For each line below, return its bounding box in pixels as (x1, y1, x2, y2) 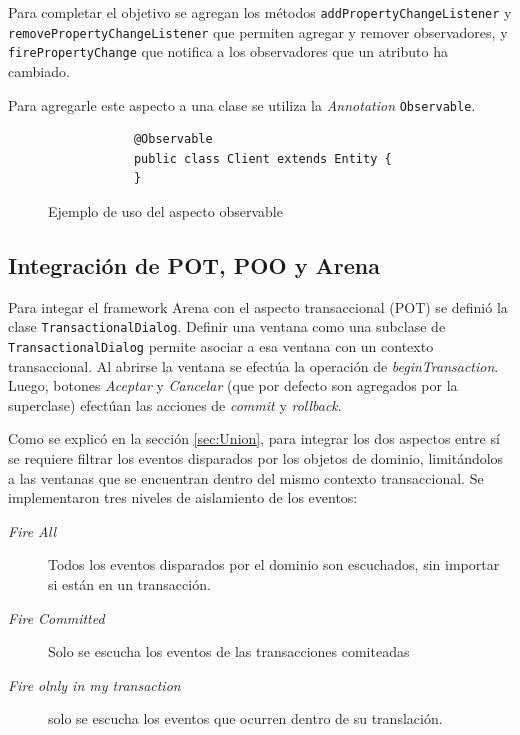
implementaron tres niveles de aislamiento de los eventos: (8, 487, 358, 508)
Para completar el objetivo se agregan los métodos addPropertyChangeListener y (8, 2, 512, 22)
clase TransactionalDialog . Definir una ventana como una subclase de (8, 316, 446, 337)
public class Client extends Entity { (133, 151, 392, 166)
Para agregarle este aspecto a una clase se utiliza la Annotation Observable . (8, 94, 476, 115)
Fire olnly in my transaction (8, 674, 181, 695)
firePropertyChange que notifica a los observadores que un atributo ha (8, 41, 448, 62)
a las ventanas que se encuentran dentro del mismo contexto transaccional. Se (8, 467, 484, 488)
